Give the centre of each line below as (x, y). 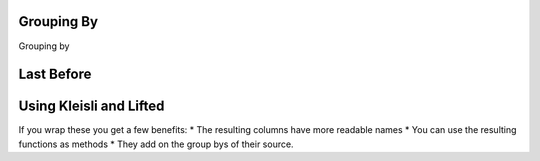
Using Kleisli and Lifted (91, 106)
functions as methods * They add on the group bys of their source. (156, 144)
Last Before (55, 74)
